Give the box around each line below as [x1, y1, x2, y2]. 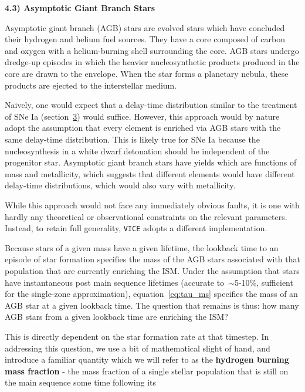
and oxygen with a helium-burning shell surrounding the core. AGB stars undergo [5, 44, 299, 56]
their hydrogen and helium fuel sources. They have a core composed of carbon [5, 33, 285, 45]
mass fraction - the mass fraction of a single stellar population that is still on [5, 364, 289, 377]
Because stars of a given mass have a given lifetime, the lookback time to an [5, 241, 279, 254]
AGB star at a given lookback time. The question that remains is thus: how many [5, 299, 299, 311]
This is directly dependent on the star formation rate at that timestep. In [5, 330, 269, 342]
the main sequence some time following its [5, 376, 157, 388]
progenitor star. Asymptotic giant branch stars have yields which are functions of [5, 156, 297, 168]
